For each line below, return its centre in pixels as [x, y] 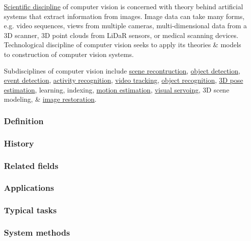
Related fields [31, 165]
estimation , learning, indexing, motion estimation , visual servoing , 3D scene [117, 89]
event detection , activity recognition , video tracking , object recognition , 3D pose [124, 80]
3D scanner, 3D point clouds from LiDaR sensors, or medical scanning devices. [121, 35]
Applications [29, 188]
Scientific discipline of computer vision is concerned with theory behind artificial [124, 6]
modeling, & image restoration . [50, 99]
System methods [37, 232]
